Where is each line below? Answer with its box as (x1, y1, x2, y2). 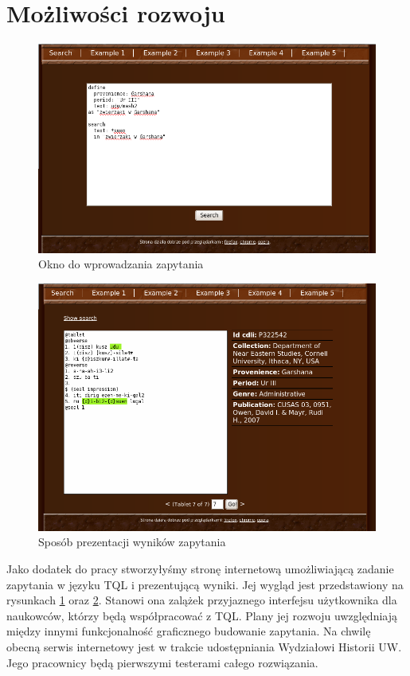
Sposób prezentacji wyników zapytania (38, 533, 226, 550)
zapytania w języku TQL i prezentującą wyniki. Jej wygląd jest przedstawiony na (6, 576, 404, 592)
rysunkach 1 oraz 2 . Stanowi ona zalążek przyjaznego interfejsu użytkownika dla (6, 592, 397, 608)
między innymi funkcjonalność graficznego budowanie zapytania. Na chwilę (6, 623, 371, 639)
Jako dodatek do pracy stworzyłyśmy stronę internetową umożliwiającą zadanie (6, 561, 394, 576)
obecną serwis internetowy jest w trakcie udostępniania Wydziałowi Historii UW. (6, 638, 402, 655)
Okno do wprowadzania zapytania (38, 256, 204, 272)
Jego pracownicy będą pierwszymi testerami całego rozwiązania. (6, 654, 318, 670)
